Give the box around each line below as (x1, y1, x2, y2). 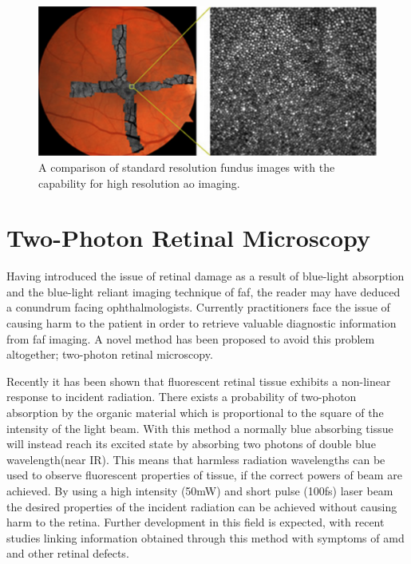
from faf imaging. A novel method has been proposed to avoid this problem (6, 330, 375, 347)
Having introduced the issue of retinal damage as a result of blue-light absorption (6, 268, 405, 284)
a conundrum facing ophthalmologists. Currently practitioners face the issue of (6, 299, 390, 316)
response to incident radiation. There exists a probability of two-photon (6, 388, 357, 405)
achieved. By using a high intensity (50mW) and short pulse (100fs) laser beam (6, 482, 393, 498)
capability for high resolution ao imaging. (38, 174, 240, 191)
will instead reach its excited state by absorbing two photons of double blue (6, 435, 376, 452)
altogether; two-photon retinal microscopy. (6, 346, 213, 363)
